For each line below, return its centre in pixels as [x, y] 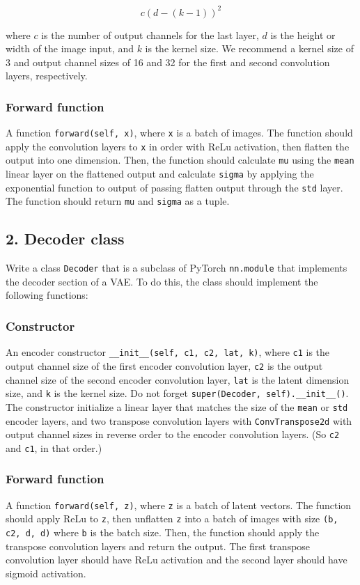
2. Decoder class [65, 239]
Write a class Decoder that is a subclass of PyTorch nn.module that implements [177, 268]
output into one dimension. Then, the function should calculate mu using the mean [180, 160]
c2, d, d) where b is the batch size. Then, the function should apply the [163, 532]
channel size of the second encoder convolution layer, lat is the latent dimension [178, 379]
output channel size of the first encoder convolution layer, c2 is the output [164, 365]
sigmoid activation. [46, 573]
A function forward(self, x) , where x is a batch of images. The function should [179, 133]
